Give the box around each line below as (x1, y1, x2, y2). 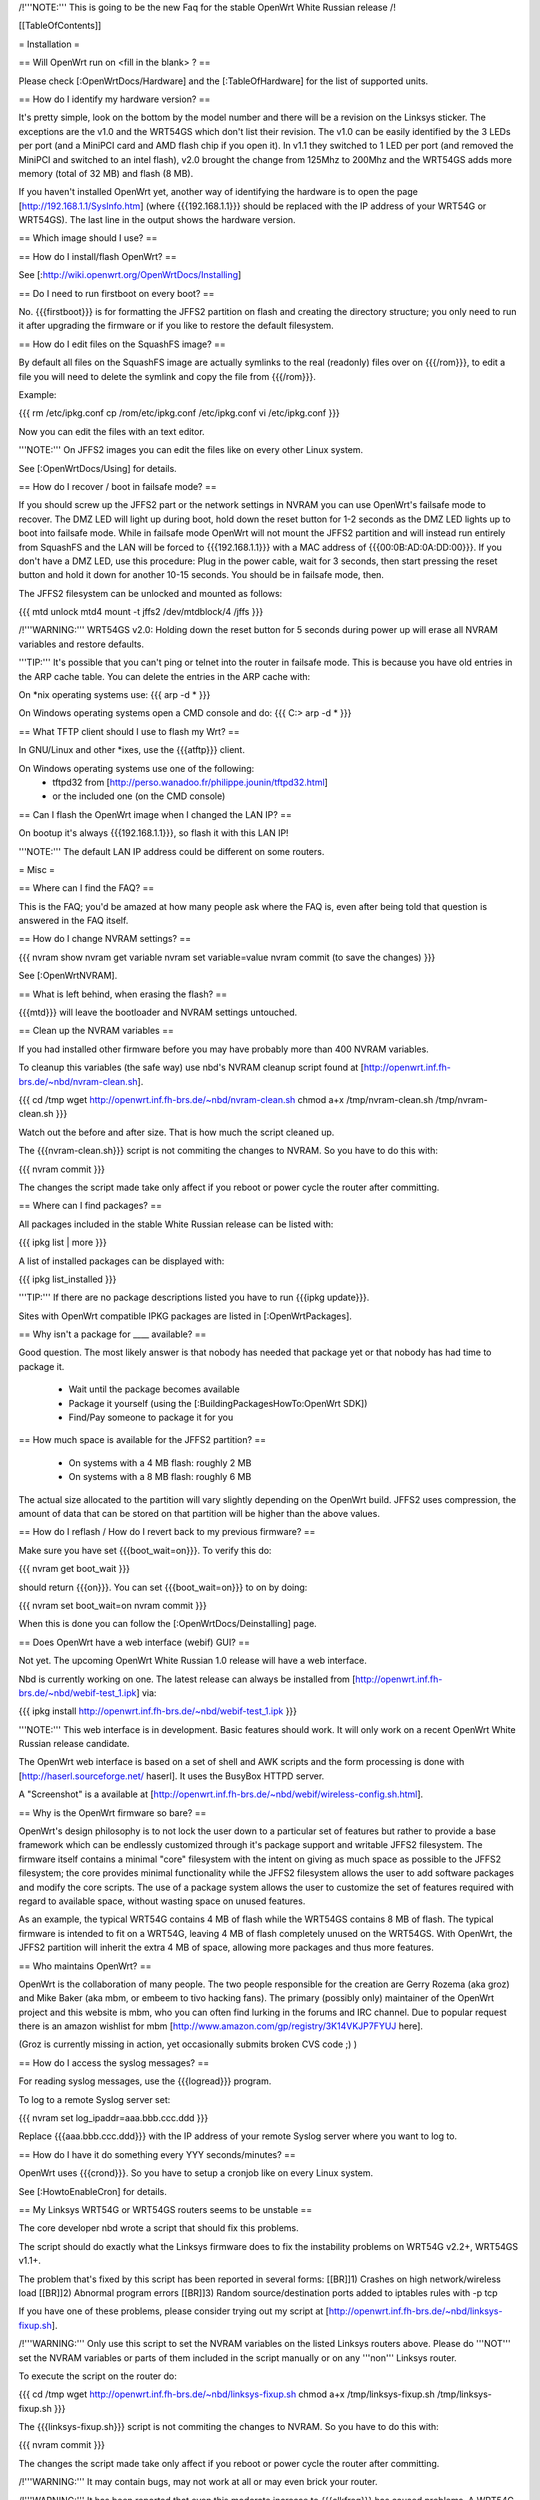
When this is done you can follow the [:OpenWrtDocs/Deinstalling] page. (18, 1618, 317, 1630)
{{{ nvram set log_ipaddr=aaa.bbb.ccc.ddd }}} (18, 2112, 209, 2124)
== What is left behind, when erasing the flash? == (18, 988, 228, 1000)
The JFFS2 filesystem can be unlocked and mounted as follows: (18, 587, 283, 599)
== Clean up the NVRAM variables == (18, 1025, 174, 1037)
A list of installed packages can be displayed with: (18, 1255, 225, 1267)
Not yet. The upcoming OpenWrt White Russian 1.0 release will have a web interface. (18, 1655, 367, 1667)
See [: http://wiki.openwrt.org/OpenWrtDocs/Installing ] (18, 269, 242, 281)
